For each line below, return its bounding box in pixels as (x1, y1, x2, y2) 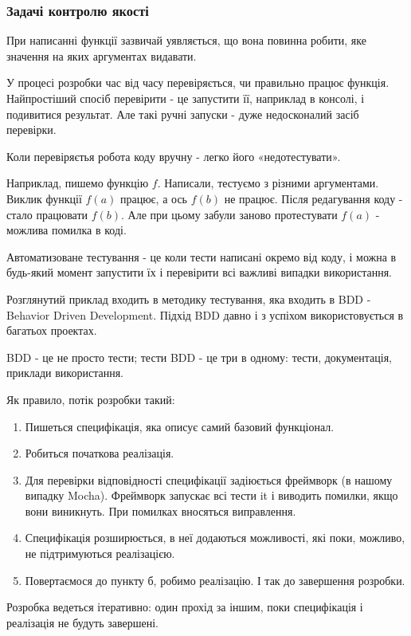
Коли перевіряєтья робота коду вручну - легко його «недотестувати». (6, 147, 341, 164)
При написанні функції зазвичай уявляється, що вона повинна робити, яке (6, 32, 366, 49)
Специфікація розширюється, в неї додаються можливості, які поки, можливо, (25, 529, 405, 546)
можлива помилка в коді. (6, 222, 127, 238)
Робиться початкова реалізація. (25, 445, 174, 461)
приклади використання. (6, 364, 123, 381)
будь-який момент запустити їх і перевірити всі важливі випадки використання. (6, 264, 392, 281)
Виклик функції (6, 190, 82, 206)
